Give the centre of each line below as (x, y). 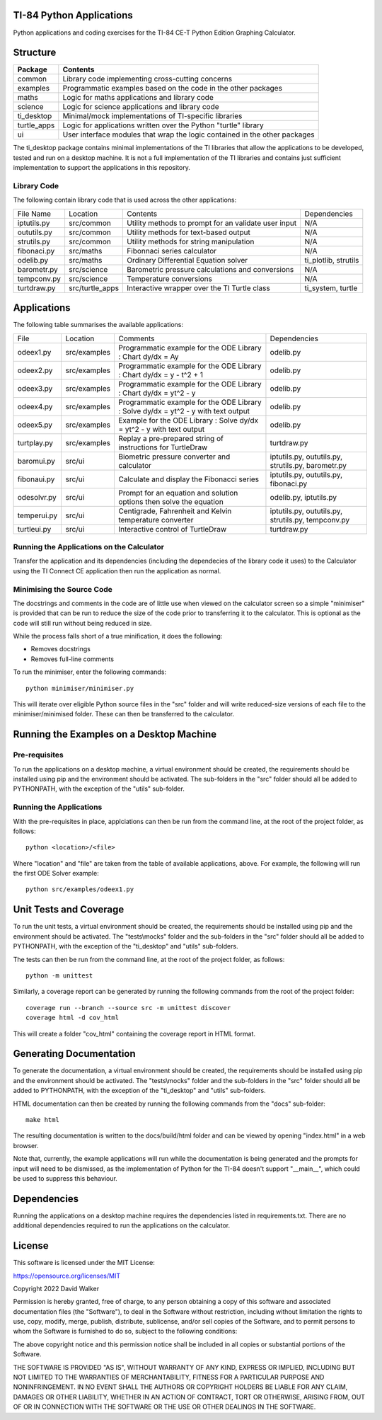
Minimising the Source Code (63, 589)
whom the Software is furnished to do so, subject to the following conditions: (125, 1332)
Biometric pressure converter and (174, 457)
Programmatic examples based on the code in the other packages (173, 88)
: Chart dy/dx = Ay (148, 356)
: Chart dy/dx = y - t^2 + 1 (161, 374)
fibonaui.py (36, 479)
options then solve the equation (171, 501)
